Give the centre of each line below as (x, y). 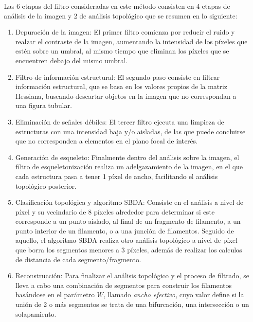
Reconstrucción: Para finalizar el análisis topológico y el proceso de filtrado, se (132, 276)
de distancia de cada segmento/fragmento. (78, 259)
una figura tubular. (44, 105)
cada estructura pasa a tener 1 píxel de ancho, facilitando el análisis (117, 176)
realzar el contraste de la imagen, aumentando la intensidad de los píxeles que (131, 41)
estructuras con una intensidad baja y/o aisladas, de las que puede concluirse (130, 131)
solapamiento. (36, 313)
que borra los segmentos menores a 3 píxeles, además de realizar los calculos (129, 250)
